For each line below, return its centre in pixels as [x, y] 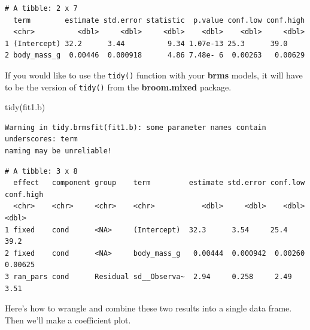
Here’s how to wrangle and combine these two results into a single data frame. [148, 308]
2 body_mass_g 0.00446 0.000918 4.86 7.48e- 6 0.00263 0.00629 [155, 55]
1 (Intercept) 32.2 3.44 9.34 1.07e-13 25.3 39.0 [146, 43]
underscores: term [41, 139]
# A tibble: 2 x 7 [41, 8]
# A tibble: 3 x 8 [41, 171]
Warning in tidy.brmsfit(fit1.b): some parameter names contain [136, 127]
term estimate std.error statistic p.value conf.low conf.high [159, 20]
